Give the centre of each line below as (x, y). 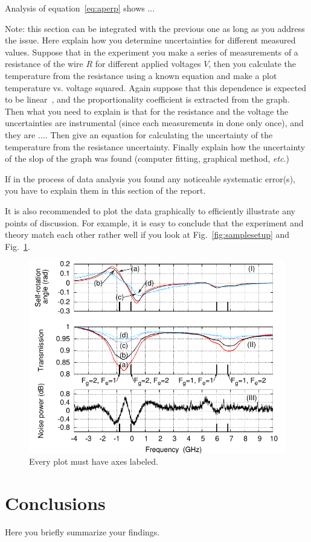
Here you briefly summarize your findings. (82, 531)
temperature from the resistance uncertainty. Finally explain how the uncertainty (155, 146)
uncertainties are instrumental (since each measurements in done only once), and (154, 123)
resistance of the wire (44, 64)
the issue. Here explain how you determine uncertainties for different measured (150, 40)
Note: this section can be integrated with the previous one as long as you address (155, 28)
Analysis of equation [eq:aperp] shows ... (80, 8)
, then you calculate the (252, 64)
